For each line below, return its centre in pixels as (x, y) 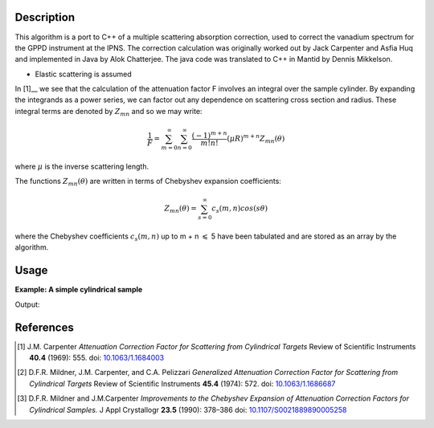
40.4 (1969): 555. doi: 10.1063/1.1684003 (97, 358)
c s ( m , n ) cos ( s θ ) (240, 210)
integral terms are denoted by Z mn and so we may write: (108, 112)
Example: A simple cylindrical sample (79, 290)
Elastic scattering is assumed (83, 74)
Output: (27, 304)
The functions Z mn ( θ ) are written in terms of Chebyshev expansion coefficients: (148, 182)
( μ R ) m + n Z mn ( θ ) (256, 139)
